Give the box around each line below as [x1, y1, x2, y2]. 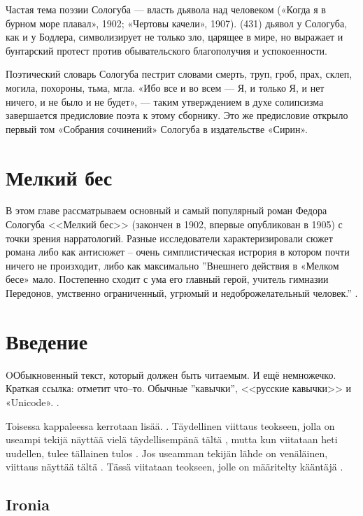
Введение [6, 326, 88, 355]
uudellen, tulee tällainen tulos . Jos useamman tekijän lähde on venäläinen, [6, 445, 328, 460]
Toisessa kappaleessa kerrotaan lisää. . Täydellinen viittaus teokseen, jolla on [6, 418, 335, 433]
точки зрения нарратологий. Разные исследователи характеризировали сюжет [6, 230, 333, 245]
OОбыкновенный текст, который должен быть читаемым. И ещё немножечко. [6, 367, 336, 382]
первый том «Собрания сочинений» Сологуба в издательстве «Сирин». [6, 121, 308, 136]
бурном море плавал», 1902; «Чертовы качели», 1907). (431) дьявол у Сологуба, [6, 15, 347, 30]
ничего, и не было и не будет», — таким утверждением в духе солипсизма [6, 94, 324, 109]
